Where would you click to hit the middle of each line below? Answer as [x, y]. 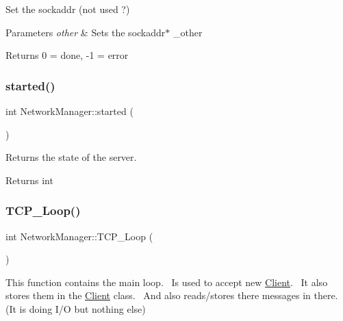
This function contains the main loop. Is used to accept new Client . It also [167, 282]
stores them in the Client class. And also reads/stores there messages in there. [172, 295]
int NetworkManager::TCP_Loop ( [79, 236]
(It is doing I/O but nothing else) [76, 308]
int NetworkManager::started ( [69, 111]
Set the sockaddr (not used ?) [68, 9]
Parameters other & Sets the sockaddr [86, 32]
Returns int [29, 180]
